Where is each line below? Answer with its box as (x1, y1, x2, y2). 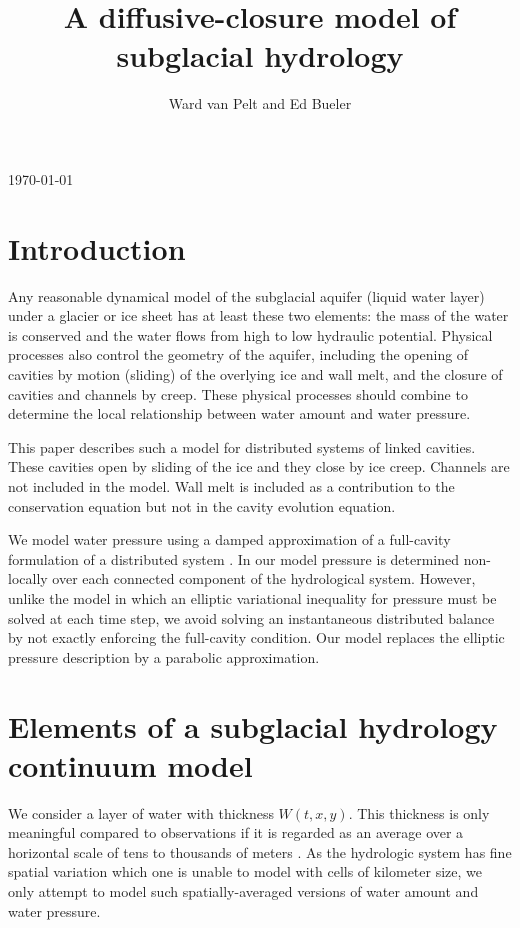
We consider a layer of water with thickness (8, 802, 274, 823)
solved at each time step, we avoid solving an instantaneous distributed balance (8, 607, 495, 628)
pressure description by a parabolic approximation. (8, 646, 320, 667)
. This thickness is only (348, 802, 490, 823)
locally (8, 568, 48, 589)
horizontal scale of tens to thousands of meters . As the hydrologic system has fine (8, 841, 512, 862)
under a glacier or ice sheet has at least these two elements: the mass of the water (8, 305, 509, 326)
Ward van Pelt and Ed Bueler (168, 93, 352, 114)
